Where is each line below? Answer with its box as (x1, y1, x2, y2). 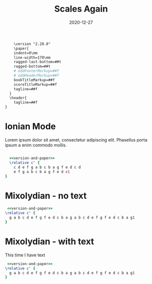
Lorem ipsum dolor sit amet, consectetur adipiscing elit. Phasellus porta (5, 137, 148, 142)
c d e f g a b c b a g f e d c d (14, 165, 81, 170)
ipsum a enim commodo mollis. (5, 142, 67, 148)
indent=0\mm (14, 50, 38, 55)
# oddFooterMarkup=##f (14, 69, 59, 74)
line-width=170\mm (14, 55, 51, 60)
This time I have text (5, 252, 45, 258)
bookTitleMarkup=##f (14, 78, 55, 82)
